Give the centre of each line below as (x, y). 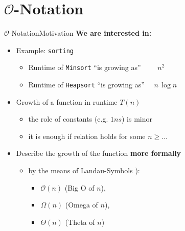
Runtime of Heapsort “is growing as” (86, 85)
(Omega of (82, 205)
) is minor (137, 119)
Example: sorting (45, 50)
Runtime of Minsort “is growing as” (85, 67)
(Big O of (79, 187)
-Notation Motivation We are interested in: (80, 33)
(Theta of (80, 222)
